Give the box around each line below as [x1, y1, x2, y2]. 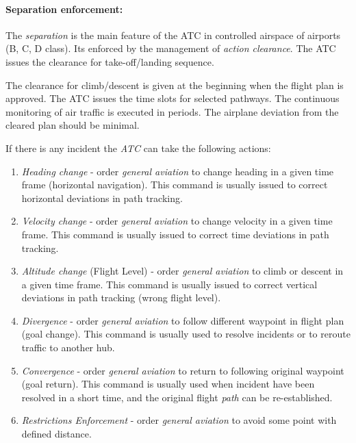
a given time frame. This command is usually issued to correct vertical [21, 277, 318, 291]
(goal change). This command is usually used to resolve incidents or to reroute [21, 327, 351, 341]
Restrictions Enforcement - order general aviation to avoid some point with [21, 413, 337, 427]
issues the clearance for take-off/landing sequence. [5, 54, 214, 68]
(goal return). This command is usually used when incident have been [21, 377, 315, 391]
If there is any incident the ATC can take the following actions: [5, 140, 271, 155]
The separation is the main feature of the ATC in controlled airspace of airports [5, 27, 341, 42]
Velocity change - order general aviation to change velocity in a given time [21, 214, 333, 228]
